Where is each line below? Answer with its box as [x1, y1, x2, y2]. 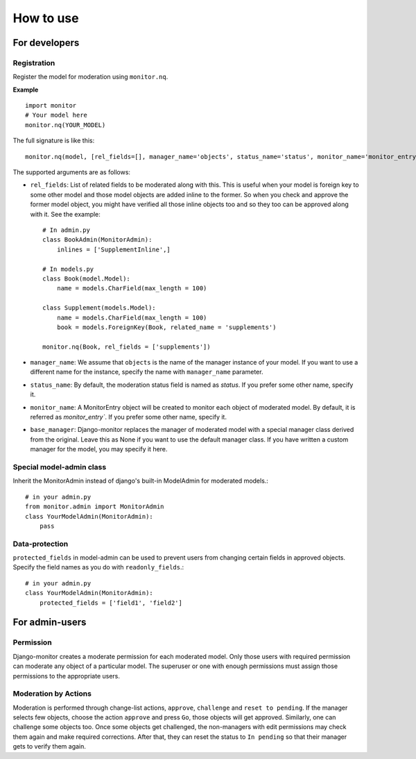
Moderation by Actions [12, 689, 92, 699]
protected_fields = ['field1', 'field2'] [39, 599, 183, 607]
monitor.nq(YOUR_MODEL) [25, 121, 106, 128]
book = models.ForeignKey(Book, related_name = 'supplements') [56, 323, 277, 331]
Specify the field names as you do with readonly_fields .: [12, 563, 184, 572]
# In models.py [42, 265, 94, 273]
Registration [12, 58, 55, 67]
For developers [12, 37, 80, 49]
